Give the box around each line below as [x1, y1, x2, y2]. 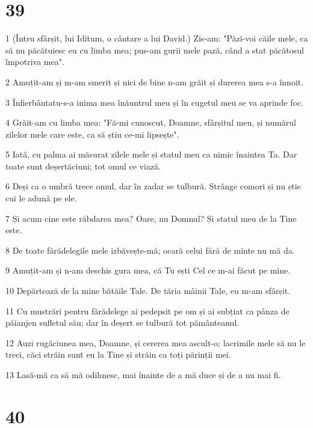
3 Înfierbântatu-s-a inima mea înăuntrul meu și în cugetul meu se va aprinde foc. [5, 96, 304, 108]
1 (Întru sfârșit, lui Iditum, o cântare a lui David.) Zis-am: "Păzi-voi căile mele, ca [5, 32, 308, 44]
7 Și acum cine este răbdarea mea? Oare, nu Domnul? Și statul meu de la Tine [5, 212, 297, 224]
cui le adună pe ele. [5, 192, 77, 204]
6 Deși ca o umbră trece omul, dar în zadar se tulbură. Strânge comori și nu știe [5, 180, 301, 192]
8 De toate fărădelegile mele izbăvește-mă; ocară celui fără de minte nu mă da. [5, 243, 295, 256]
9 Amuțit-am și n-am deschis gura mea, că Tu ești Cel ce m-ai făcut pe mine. [5, 264, 291, 277]
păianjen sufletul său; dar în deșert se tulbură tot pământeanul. [5, 316, 240, 329]
